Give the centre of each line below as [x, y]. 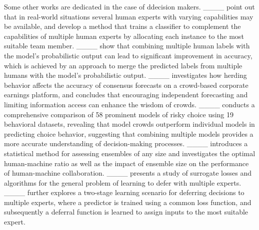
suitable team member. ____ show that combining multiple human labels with [127, 46]
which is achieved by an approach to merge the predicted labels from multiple [123, 65]
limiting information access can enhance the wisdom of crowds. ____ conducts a [129, 104]
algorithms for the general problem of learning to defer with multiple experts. [123, 182]
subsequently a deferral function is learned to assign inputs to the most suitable [126, 212]
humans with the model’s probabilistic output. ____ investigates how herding [125, 75]
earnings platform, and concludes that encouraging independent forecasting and [126, 95]
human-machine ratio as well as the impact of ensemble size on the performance [126, 163]
